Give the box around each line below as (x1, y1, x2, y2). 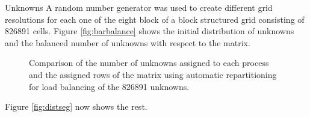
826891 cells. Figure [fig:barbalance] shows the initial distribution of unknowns (5, 25, 294, 37)
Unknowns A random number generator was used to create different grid (5, 1, 273, 13)
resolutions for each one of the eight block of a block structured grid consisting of (5, 13, 305, 25)
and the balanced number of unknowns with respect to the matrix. (5, 36, 250, 49)
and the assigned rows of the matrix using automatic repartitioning (29, 68, 277, 80)
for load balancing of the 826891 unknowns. (29, 80, 190, 92)
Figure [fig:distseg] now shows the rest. (5, 100, 147, 113)
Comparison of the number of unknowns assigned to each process (29, 56, 269, 69)
